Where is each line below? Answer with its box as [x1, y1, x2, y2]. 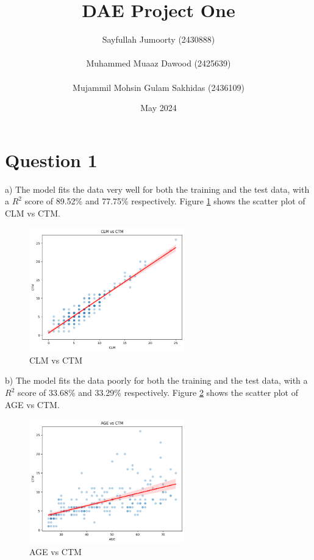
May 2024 [140, 101, 177, 114]
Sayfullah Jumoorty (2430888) [102, 33, 215, 46]
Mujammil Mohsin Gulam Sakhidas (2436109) [73, 81, 244, 93]
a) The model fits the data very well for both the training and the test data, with [5, 182, 310, 195]
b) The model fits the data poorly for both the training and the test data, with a [5, 374, 308, 387]
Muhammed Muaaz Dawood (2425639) [86, 57, 231, 70]
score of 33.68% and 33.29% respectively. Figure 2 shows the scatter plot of [17, 386, 298, 399]
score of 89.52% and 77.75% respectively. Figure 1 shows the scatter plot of [24, 195, 305, 207]
